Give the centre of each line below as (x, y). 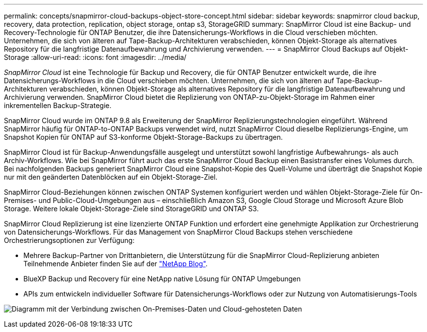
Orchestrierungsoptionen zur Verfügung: (69, 240)
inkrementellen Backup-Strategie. (58, 105)
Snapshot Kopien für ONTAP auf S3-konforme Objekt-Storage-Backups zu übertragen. (144, 137)
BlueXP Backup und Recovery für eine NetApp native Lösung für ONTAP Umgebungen (162, 279)
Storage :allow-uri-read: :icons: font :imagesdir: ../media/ (95, 57)
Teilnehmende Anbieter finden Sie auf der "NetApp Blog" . (116, 264)
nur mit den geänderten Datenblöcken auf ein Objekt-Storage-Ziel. (111, 177)
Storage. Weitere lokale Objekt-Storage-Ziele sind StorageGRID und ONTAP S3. (131, 209)
